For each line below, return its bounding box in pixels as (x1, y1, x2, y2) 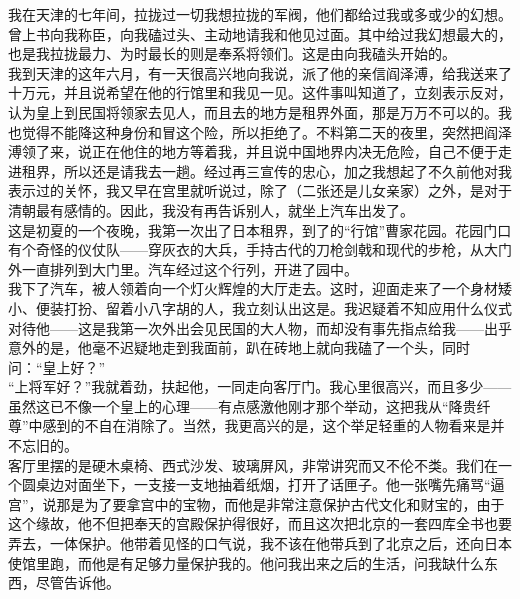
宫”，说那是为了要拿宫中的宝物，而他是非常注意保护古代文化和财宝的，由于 (8, 493, 505, 514)
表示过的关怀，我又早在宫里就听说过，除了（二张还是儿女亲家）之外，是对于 (8, 180, 512, 201)
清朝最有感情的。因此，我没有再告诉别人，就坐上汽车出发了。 (8, 199, 414, 220)
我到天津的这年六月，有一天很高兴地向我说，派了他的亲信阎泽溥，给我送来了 (8, 62, 512, 83)
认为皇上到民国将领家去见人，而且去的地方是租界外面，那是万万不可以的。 (8, 101, 498, 122)
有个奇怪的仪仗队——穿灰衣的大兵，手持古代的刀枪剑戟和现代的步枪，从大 (8, 239, 498, 260)
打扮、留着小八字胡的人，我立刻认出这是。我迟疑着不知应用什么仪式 (63, 297, 512, 318)
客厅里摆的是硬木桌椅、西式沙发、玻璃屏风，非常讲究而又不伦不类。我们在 (8, 454, 498, 475)
